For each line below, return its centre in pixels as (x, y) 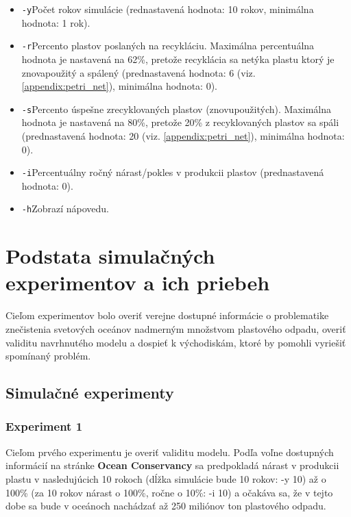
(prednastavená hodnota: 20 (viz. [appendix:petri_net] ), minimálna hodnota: (183, 135)
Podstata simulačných (110, 256)
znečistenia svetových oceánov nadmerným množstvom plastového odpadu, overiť (176, 328)
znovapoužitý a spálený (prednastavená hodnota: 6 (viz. (138, 72)
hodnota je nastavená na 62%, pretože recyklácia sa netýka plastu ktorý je (178, 59)
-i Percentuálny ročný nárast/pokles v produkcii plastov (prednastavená (173, 172)
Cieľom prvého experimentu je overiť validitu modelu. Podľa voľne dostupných (170, 452)
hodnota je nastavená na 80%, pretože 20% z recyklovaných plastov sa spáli (180, 122)
